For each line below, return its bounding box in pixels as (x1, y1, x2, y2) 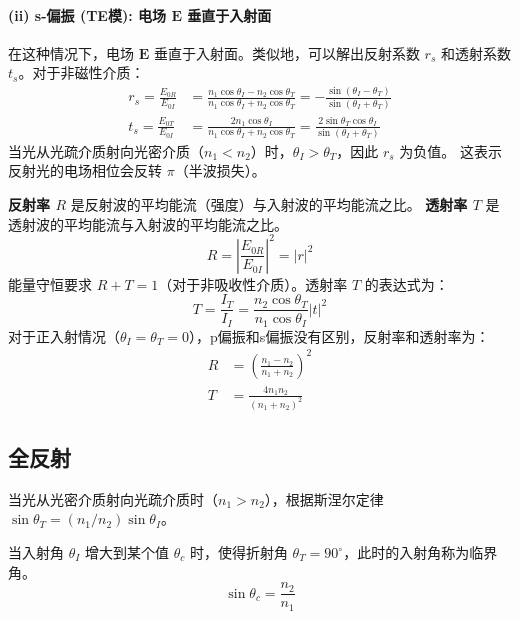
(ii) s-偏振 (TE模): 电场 (8, 4, 167, 25)
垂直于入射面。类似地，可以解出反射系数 (153, 42, 420, 63)
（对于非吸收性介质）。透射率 (158, 273, 348, 294)
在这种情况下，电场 (8, 42, 134, 63)
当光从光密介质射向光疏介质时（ (8, 488, 218, 509)
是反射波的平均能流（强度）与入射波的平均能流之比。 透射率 (70, 194, 468, 215)
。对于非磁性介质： (18, 62, 145, 83)
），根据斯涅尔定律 (264, 488, 384, 509)
